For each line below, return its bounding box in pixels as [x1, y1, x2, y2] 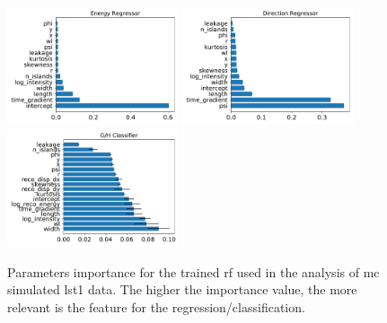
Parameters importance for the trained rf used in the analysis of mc [7, 262, 380, 281]
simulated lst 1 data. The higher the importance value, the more [7, 280, 357, 299]
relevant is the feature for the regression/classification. [7, 297, 305, 316]
